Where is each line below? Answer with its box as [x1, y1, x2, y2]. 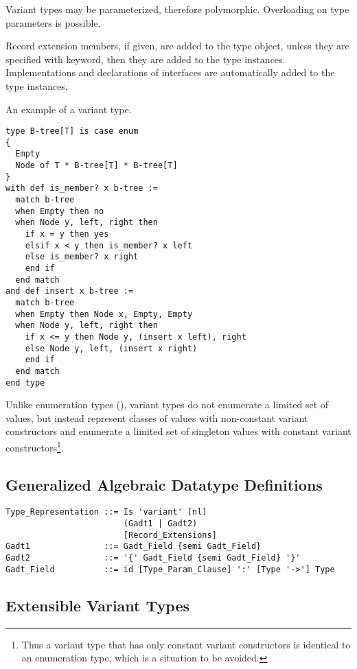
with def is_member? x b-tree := [5, 183, 158, 193]
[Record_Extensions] [123, 530, 217, 540]
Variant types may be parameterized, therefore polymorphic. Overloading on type [5, 2, 349, 16]
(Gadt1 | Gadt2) [123, 519, 198, 529]
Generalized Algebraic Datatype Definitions [5, 473, 323, 495]
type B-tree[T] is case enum [5, 126, 139, 137]
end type [5, 377, 45, 388]
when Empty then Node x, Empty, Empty [15, 309, 193, 319]
